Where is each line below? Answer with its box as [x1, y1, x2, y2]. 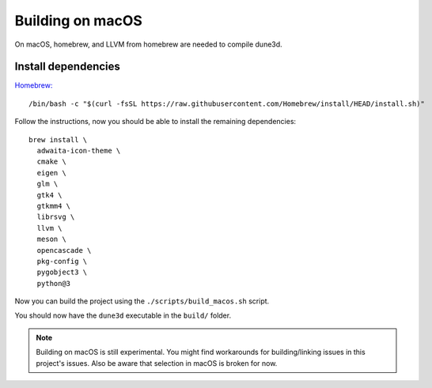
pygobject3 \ [36, 268, 88, 277]
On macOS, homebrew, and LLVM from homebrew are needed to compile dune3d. [14, 40, 282, 49]
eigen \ [36, 168, 66, 177]
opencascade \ [36, 246, 92, 254]
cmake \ [36, 157, 66, 166]
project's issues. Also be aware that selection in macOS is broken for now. [36, 358, 278, 367]
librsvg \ [36, 213, 75, 221]
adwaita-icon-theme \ [36, 146, 121, 156]
